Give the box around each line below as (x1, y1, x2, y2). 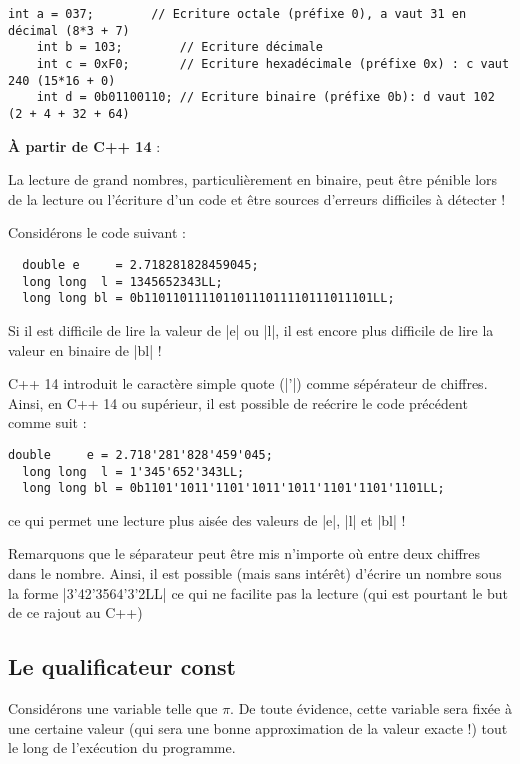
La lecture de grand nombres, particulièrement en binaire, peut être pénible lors (8, 169, 498, 190)
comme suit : (8, 412, 87, 433)
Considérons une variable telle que (8, 698, 218, 719)
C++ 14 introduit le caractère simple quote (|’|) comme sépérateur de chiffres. (8, 373, 488, 394)
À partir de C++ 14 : (8, 135, 161, 156)
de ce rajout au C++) (8, 602, 143, 623)
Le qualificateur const (8, 651, 236, 682)
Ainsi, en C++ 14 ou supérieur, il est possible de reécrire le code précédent (8, 392, 468, 413)
